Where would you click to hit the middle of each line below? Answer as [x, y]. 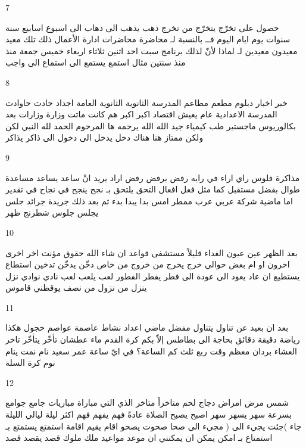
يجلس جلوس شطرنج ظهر [52, 212]
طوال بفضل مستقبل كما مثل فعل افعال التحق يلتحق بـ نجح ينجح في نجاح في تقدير [153, 189]
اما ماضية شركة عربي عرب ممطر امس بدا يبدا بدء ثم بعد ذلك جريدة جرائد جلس [149, 200]
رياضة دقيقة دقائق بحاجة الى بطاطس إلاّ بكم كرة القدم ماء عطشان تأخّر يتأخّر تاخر [153, 339]
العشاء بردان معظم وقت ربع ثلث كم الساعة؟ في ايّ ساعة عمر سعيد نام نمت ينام [151, 351]
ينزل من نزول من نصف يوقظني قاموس [76, 287]
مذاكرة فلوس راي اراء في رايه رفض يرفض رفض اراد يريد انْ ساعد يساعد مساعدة [153, 177]
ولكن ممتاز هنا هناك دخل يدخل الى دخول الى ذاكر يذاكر [104, 137]
